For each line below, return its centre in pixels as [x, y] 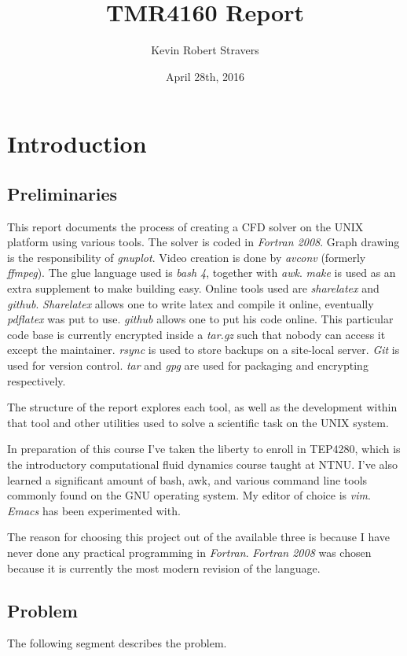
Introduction [77, 144]
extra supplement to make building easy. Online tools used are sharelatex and [193, 288]
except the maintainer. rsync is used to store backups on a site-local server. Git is [203, 350]
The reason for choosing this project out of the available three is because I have [199, 537]
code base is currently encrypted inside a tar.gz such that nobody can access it [196, 334]
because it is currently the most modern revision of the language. [164, 568]
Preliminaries [62, 193]
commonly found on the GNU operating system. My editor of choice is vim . [189, 495]
